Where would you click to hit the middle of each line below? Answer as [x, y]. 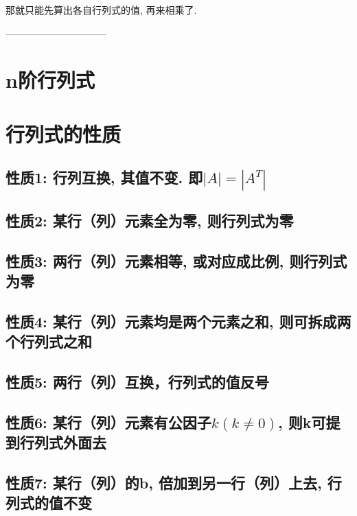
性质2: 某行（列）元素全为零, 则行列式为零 [150, 220]
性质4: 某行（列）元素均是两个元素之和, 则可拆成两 [178, 321]
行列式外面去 [63, 442]
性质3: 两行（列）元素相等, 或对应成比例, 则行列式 [176, 260]
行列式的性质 [64, 133]
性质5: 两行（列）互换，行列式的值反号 [137, 382]
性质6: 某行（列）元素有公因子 [108, 422]
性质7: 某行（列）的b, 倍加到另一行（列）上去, [164, 483]
